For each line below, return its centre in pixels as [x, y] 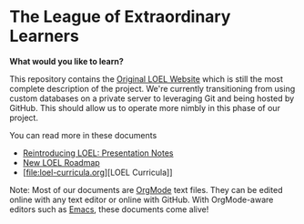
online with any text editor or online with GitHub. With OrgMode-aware [142, 199]
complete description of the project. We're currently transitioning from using [152, 88]
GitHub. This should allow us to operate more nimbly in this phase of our [145, 107]
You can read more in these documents [83, 135]
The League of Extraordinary [120, 17]
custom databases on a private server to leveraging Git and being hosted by [152, 98]
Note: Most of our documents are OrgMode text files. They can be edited [147, 189]
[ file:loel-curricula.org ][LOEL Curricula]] [97, 172]
